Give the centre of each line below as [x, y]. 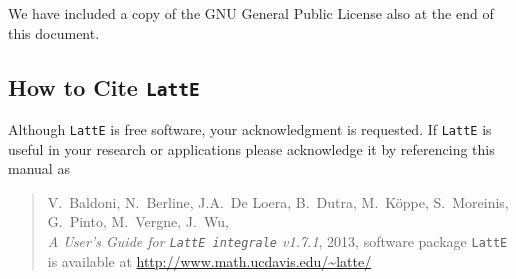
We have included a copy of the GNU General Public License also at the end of [251, 13]
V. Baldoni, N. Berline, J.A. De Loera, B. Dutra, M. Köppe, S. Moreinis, [278, 201]
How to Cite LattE [104, 86]
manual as [39, 168]
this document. [54, 32]
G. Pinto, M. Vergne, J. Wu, [138, 221]
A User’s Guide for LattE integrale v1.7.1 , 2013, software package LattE [277, 241]
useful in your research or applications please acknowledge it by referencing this [251, 148]
